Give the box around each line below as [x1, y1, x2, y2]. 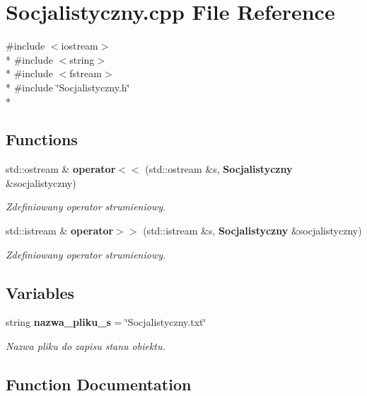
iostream [61, 38, 98, 53]
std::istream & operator [6, 223, 114, 238]
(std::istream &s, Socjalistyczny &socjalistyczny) [143, 223, 362, 238]
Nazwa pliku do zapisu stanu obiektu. [6, 339, 165, 353]
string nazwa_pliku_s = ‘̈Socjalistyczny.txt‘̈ [6, 315, 206, 329]
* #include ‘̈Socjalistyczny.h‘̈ [6, 79, 130, 94]
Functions [6, 128, 78, 150]
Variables [6, 281, 75, 303]
